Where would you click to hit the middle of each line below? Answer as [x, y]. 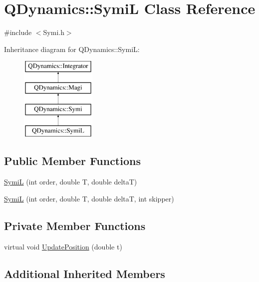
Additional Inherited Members [85, 273]
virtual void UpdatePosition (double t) [63, 246]
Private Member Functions [75, 225]
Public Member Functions [72, 161]
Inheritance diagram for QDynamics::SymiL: [72, 49]
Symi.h [54, 32]
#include [18, 32]
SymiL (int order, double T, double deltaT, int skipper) [89, 198]
